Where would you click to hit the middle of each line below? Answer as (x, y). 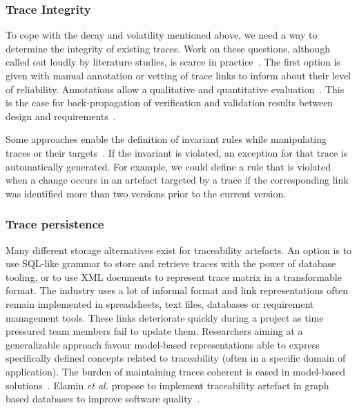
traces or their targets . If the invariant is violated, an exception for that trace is (177, 152)
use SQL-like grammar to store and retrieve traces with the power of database (171, 263)
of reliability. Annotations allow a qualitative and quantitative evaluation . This (175, 89)
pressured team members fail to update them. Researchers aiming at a (154, 331)
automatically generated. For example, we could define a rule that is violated (168, 166)
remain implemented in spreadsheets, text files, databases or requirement (160, 303)
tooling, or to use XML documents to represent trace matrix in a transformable (174, 276)
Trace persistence (55, 224)
